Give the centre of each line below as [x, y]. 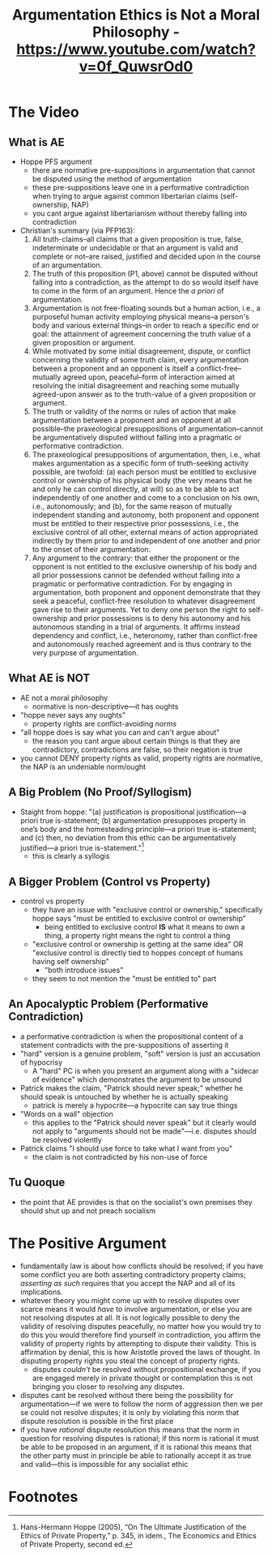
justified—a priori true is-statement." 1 [82, 847]
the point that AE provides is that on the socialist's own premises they [136, 1202]
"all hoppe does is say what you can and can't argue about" [120, 732]
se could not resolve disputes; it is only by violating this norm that [130, 1412]
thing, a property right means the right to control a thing [137, 936]
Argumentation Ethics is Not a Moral [136, 15]
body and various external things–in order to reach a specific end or [145, 325]
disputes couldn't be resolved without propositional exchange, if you [147, 1369]
